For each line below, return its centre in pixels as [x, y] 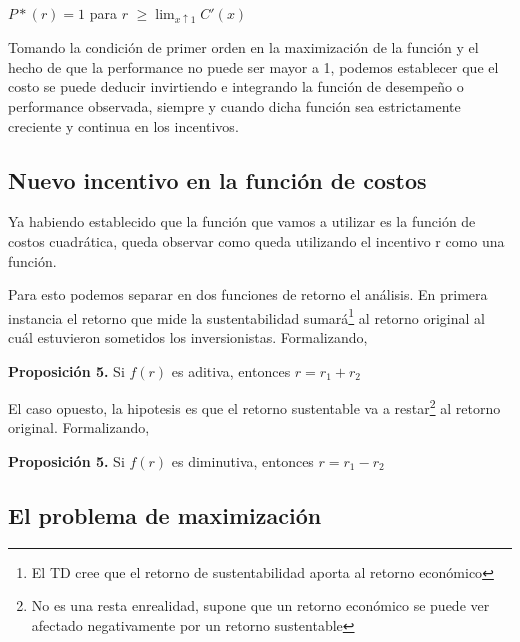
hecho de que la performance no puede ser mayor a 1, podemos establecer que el [253, 66]
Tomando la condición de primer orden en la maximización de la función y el [243, 47]
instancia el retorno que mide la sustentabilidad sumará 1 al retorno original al [246, 316]
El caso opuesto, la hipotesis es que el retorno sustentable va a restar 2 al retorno [254, 406]
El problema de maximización [165, 515]
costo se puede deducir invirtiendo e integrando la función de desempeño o [236, 86]
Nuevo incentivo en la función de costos [217, 179]
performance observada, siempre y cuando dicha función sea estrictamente [234, 105]
